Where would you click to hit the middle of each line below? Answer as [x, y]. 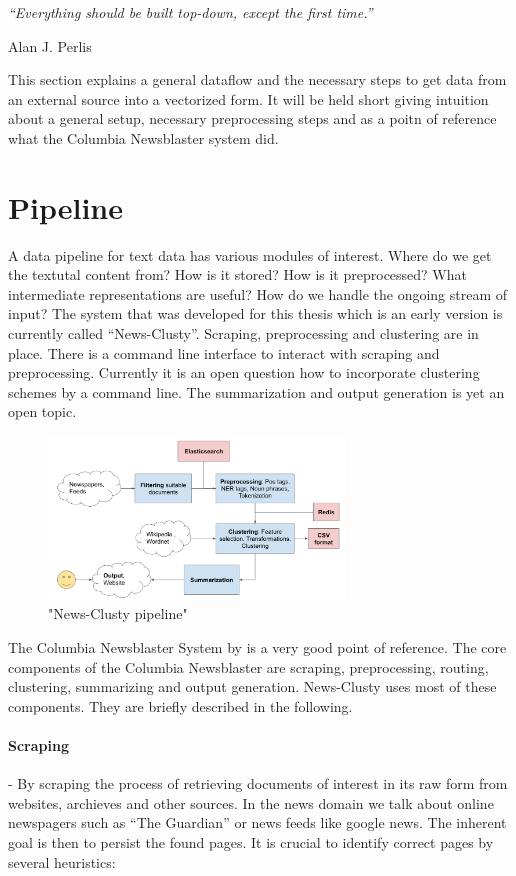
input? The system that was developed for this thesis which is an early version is [255, 313]
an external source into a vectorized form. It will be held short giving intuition [248, 98]
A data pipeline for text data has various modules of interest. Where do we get [250, 254]
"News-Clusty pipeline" [118, 613]
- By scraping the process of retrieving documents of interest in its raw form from [258, 783]
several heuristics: [62, 861]
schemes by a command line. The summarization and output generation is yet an [256, 391]
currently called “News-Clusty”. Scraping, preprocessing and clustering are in [243, 333]
